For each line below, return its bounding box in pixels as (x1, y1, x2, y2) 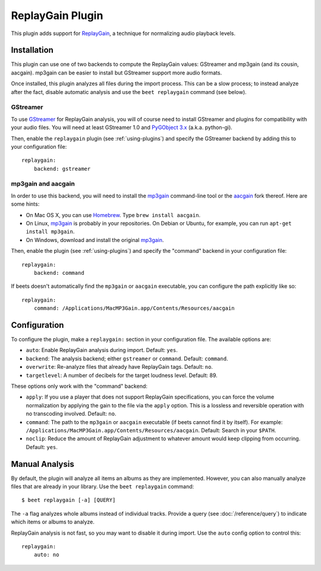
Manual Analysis (11, 459, 74, 469)
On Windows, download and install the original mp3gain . (26, 236, 164, 243)
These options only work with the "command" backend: (11, 382, 148, 390)
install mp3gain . (26, 228, 75, 235)
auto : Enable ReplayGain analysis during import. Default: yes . (26, 347, 178, 354)
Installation (11, 45, 53, 55)
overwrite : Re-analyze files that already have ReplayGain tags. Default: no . (26, 363, 213, 371)
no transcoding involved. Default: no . (26, 410, 117, 418)
